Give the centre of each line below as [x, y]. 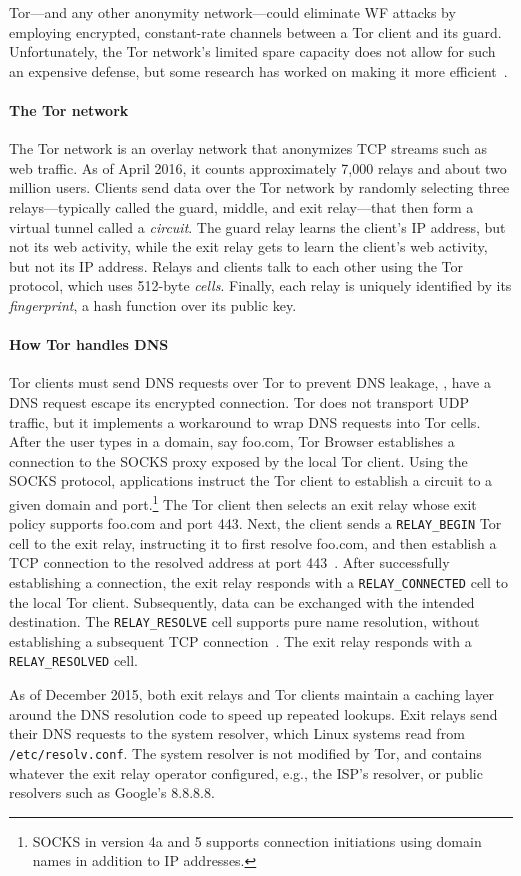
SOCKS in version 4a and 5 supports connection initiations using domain [257, 840]
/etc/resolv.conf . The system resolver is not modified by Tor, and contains [245, 752]
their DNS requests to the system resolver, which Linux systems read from [237, 733]
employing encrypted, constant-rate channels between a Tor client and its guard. [255, 31]
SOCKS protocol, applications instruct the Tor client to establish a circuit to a [251, 480]
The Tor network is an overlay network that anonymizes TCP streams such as [248, 148]
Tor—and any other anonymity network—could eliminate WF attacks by [232, 12]
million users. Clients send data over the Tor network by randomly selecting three [259, 187]
